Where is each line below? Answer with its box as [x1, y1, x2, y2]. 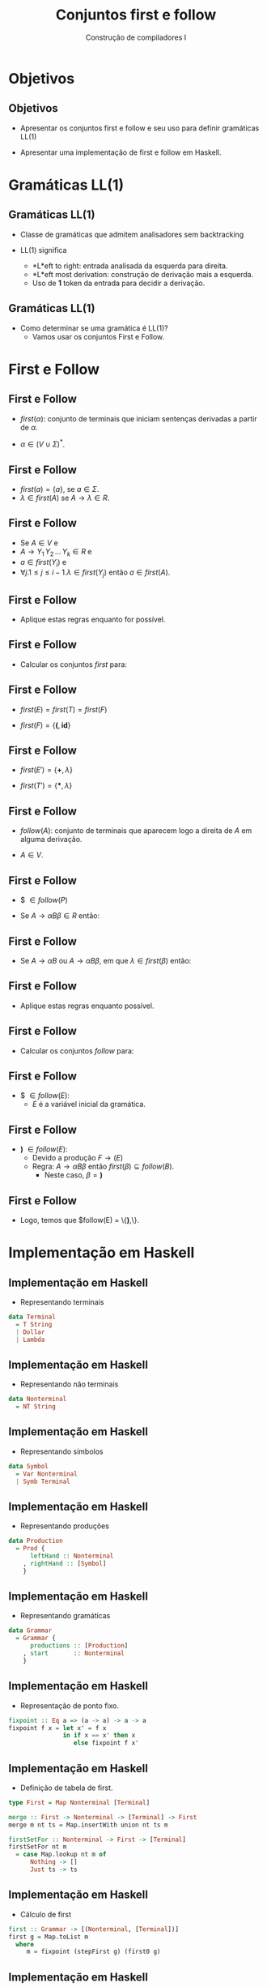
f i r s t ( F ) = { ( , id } [19, 720, 71, 730]
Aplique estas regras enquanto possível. [19, 1001, 155, 1011]
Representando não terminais [19, 1379, 119, 1389]
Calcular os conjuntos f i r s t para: [19, 659, 128, 669]
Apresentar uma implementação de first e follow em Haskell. [19, 147, 222, 157]
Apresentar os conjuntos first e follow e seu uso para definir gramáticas [19, 123, 260, 133]
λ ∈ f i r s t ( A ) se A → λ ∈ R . [19, 493, 110, 503]
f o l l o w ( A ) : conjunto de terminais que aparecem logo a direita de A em [19, 826, 252, 835]
